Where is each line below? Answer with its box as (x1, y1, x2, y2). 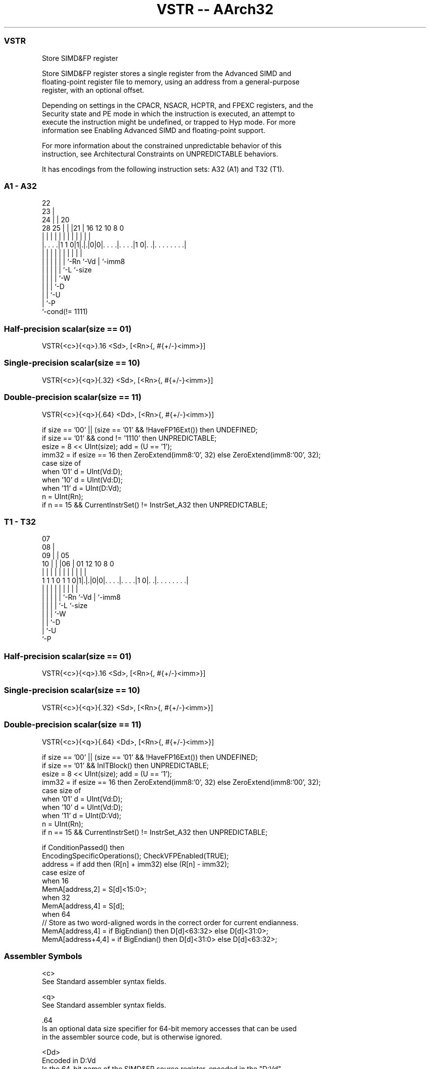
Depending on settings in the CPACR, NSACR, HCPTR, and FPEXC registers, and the (42, 101, 313, 109)
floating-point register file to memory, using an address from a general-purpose (42, 77, 300, 86)
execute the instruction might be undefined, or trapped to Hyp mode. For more (42, 117, 296, 126)
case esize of (42, 868, 85, 877)
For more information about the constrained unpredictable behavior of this (42, 141, 282, 150)
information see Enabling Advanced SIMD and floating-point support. (42, 126, 266, 134)
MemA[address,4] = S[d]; (42, 901, 125, 910)
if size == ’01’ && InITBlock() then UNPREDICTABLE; (42, 761, 209, 770)
